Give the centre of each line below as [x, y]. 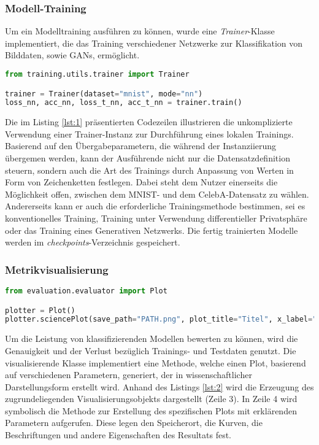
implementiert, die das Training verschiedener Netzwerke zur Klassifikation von [154, 43]
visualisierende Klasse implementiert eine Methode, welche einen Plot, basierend [156, 362]
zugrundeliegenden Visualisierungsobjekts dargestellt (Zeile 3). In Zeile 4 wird [151, 399]
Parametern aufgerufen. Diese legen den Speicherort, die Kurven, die [134, 423]
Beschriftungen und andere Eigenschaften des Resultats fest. [118, 435]
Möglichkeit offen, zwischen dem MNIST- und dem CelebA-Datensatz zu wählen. [157, 194]
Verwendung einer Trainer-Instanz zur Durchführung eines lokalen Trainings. [149, 133]
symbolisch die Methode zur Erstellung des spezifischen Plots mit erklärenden [151, 410]
